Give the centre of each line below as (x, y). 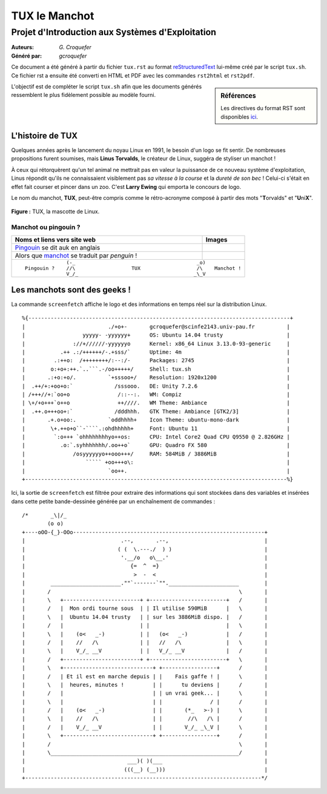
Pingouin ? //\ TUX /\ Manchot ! (133, 268)
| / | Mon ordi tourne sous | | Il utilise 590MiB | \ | (145, 608)
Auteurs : (23, 47)
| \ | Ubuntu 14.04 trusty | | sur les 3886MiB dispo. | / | (145, 617)
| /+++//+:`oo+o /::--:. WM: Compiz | (156, 395)
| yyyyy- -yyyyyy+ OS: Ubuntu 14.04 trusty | (156, 335)
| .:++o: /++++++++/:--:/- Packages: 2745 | (156, 361)
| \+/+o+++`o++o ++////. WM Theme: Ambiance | (156, 403)
